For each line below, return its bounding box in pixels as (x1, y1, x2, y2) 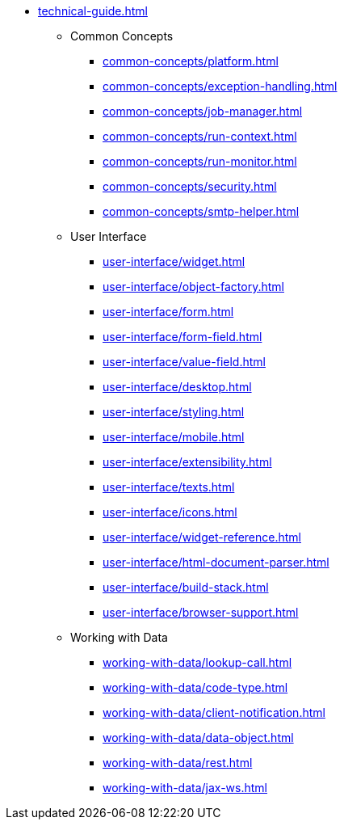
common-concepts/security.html (103, 179, 277, 193)
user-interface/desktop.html (103, 380, 252, 394)
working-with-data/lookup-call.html (103, 655, 292, 669)
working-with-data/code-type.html (103, 681, 288, 694)
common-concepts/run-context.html (103, 129, 297, 143)
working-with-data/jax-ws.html (103, 781, 268, 794)
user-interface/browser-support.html (103, 605, 299, 619)
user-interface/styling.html (103, 405, 245, 419)
